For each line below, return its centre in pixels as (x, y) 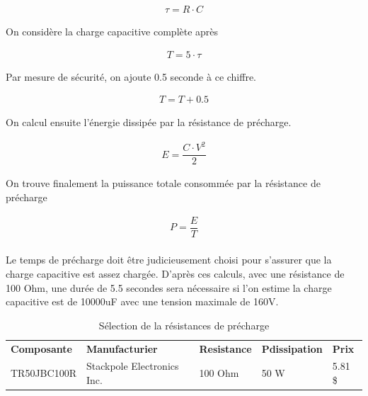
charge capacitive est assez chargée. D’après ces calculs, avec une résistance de (175, 273)
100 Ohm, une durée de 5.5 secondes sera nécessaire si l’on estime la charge (169, 287)
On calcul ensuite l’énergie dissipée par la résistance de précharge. (149, 122)
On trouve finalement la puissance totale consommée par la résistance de (163, 183)
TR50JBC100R (44, 373)
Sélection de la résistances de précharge (184, 325)
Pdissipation (292, 348)
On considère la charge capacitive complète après (112, 32)
